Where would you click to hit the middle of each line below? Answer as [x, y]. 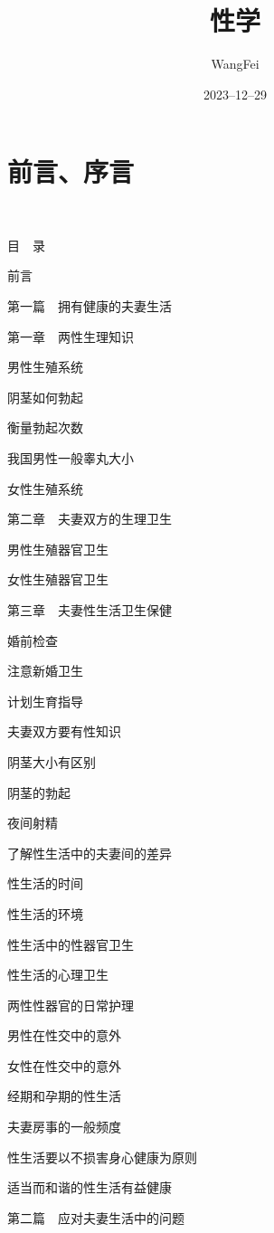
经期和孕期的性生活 [64, 1096]
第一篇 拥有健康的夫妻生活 [90, 306]
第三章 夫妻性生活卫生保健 [90, 609]
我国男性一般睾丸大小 [71, 458]
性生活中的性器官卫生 [71, 944]
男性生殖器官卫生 [58, 549]
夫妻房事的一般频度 [64, 1127]
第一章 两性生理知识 [71, 336]
